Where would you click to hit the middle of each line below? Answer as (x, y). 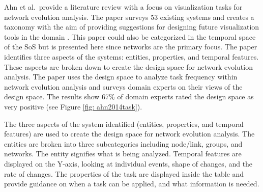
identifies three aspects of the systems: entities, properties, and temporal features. (131, 56)
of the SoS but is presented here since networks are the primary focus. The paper (131, 47)
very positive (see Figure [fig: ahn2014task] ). (73, 106)
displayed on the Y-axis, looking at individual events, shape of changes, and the (128, 163)
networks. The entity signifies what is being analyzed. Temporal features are (123, 154)
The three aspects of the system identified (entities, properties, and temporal (124, 124)
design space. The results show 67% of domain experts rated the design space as (129, 97)
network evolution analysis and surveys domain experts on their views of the (123, 86)
